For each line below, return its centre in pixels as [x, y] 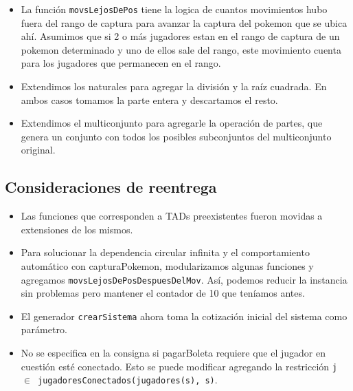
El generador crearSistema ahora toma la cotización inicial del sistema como [184, 316]
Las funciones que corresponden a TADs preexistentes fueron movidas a [172, 216]
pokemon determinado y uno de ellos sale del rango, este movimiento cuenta [181, 49]
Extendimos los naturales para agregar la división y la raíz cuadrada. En [174, 86]
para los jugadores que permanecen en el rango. [121, 63]
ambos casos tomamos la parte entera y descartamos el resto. [149, 99]
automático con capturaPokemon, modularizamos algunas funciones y [167, 265]
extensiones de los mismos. [77, 229]
